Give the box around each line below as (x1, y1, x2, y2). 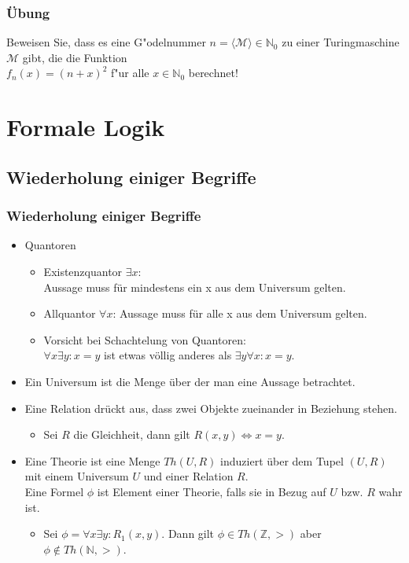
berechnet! (188, 64, 238, 81)
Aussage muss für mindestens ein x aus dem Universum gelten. (43, 278, 346, 295)
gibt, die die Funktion (22, 49, 127, 65)
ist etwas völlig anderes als (104, 347, 232, 363)
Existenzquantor (43, 263, 123, 279)
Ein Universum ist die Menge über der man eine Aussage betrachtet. (24, 373, 356, 389)
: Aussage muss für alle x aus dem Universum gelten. (112, 305, 367, 322)
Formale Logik (6, 111, 165, 143)
